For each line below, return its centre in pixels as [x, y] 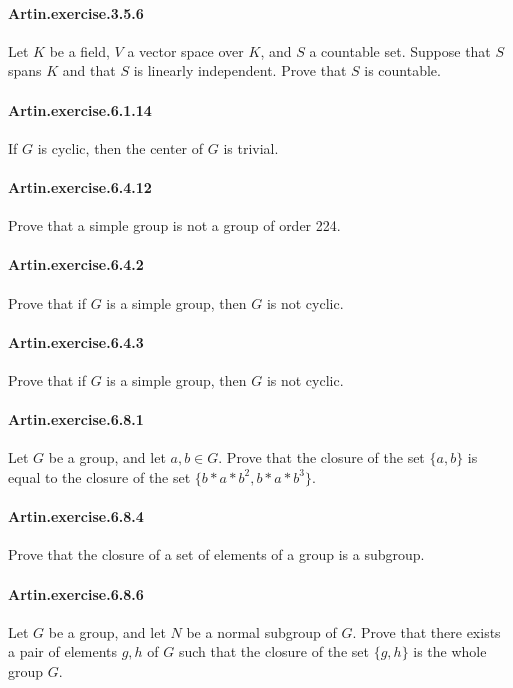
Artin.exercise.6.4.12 [80, 186]
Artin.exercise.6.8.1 [76, 419]
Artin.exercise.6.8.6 [76, 593]
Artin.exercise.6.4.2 [76, 264]
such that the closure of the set [273, 651]
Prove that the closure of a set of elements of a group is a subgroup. [216, 554]
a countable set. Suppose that [400, 50]
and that [89, 70]
